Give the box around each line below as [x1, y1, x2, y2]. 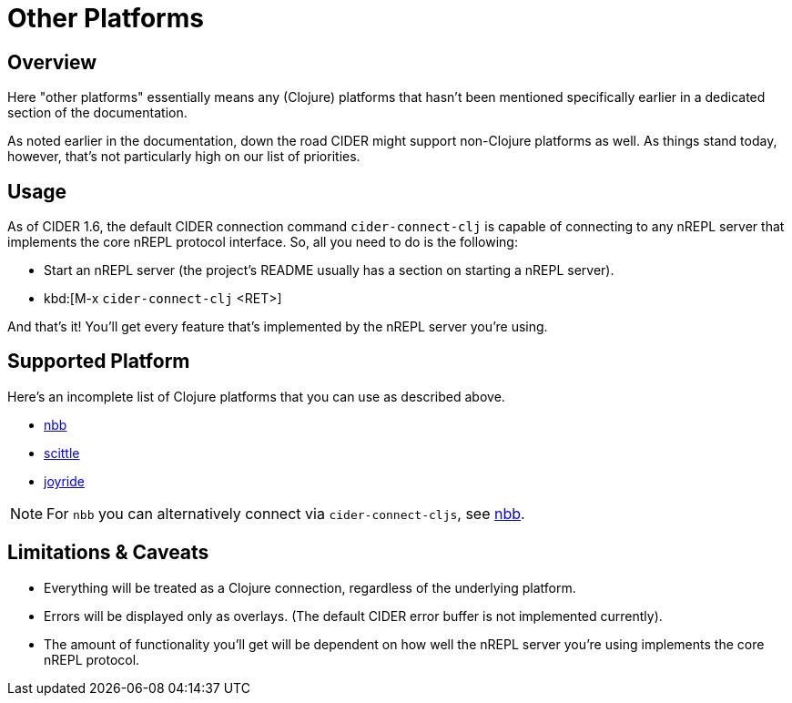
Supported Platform [7, 350, 190, 373]
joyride [44, 473, 85, 489]
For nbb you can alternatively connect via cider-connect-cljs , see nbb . [46, 504, 525, 523]
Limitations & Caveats [7, 541, 209, 565]
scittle [44, 444, 80, 461]
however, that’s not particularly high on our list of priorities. [7, 148, 360, 165]
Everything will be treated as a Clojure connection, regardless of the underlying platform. [44, 579, 576, 596]
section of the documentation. [7, 105, 188, 121]
